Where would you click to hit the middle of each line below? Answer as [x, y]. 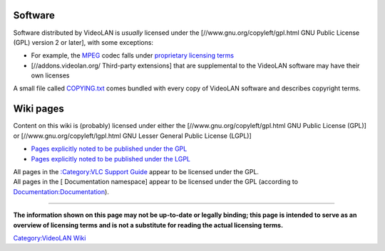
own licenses [50, 75]
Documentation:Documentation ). [61, 191]
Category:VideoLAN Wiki [50, 237]
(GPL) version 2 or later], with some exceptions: [83, 42]
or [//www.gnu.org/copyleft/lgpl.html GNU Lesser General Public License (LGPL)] [133, 136]
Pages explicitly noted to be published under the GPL [109, 149]
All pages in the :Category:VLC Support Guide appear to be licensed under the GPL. [136, 171]
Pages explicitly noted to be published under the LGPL [111, 159]
